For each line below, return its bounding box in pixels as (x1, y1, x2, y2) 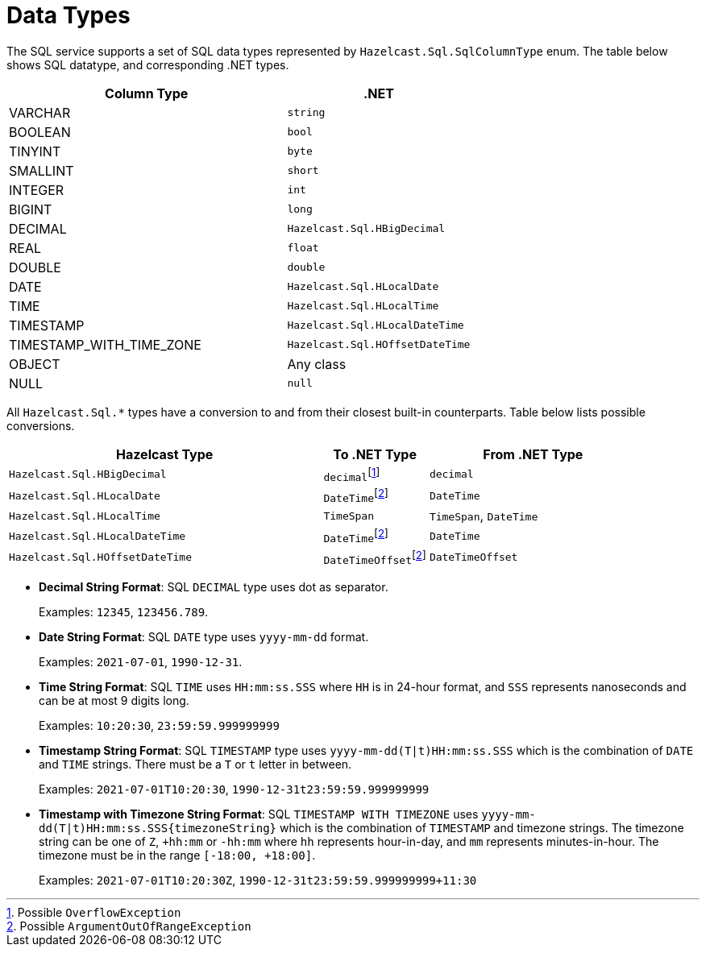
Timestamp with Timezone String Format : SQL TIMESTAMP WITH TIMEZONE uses (39, 807, 479, 822)
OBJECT (9, 355, 60, 372)
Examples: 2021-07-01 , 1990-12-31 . (39, 655, 243, 669)
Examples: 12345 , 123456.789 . (39, 605, 209, 619)
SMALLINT (9, 162, 74, 179)
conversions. (6, 418, 75, 433)
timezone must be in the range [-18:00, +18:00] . (39, 848, 316, 863)
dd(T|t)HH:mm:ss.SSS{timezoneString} (39, 822, 277, 835)
